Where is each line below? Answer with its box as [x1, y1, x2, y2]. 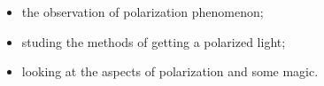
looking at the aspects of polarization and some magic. [21, 62, 319, 81]
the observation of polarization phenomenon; [21, 3, 264, 20]
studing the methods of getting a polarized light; [21, 32, 286, 51]
